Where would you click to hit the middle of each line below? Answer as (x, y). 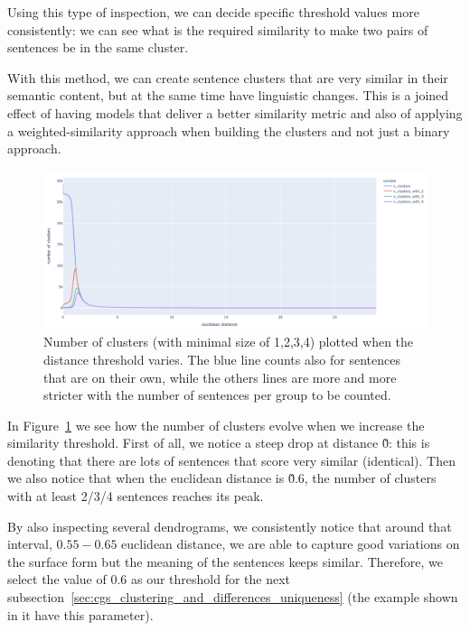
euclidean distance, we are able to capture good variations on (291, 544)
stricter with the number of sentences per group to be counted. (217, 395)
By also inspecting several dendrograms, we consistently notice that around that (230, 526)
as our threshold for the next (211, 579)
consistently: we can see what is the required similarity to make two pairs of (218, 29)
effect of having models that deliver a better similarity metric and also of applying (235, 112)
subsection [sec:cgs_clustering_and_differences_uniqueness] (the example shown (233, 597)
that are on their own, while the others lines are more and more (220, 377)
